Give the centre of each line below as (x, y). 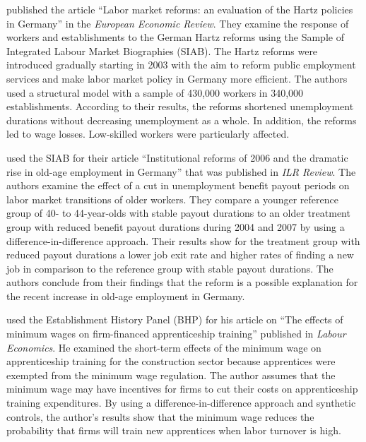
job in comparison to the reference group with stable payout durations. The (170, 268)
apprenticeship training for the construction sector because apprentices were (171, 361)
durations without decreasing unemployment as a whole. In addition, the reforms (182, 120)
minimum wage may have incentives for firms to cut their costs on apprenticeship (182, 389)
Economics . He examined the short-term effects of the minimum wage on (164, 347)
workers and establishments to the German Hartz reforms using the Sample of (175, 37)
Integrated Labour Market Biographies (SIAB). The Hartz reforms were (162, 50)
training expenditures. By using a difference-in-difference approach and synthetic (181, 403)
